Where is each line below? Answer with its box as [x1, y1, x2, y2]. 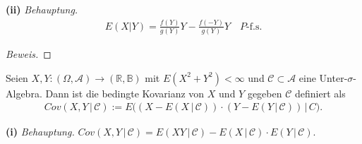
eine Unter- [298, 70, 348, 85]
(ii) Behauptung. [6, 2, 78, 16]
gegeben [247, 85, 282, 100]
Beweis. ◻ [6, 47, 52, 61]
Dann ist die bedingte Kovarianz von [45, 85, 205, 100]
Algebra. [6, 85, 42, 100]
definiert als [294, 85, 346, 100]
